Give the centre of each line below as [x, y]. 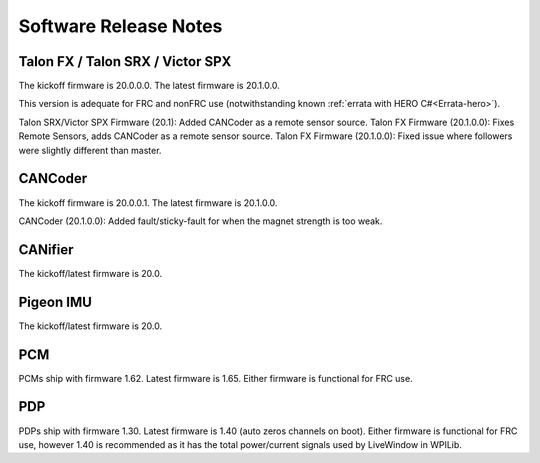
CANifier [46, 249]
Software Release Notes [120, 26]
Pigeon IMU [55, 301]
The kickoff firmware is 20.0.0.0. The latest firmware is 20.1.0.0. [149, 86]
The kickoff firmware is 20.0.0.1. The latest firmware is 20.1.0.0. [148, 202]
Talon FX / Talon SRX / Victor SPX [125, 61]
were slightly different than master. [90, 150]
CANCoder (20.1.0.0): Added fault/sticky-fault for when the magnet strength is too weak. [200, 221]
